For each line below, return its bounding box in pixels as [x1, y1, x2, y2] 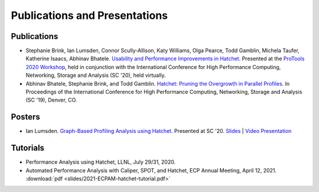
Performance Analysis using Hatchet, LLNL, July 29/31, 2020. [25, 158, 176, 165]
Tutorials [11, 143, 44, 153]
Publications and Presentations [11, 9, 168, 22]
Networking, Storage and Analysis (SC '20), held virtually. [25, 71, 166, 79]
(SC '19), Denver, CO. [25, 96, 77, 103]
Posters [11, 112, 41, 122]
